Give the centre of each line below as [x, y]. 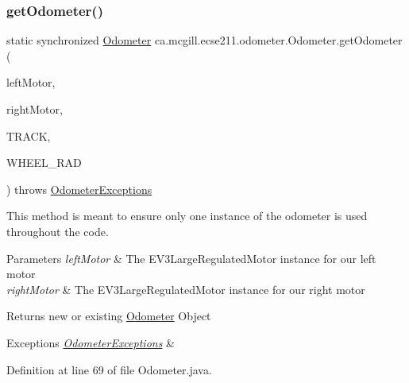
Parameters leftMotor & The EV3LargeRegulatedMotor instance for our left [191, 258]
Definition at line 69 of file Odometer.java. [109, 369]
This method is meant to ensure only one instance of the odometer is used [187, 216]
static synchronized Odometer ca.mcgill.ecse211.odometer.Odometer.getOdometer [204, 40]
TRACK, [29, 135]
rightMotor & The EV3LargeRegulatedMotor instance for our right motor [186, 289]
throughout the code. [58, 231]
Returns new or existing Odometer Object [109, 316]
